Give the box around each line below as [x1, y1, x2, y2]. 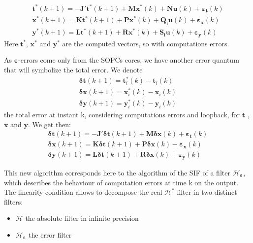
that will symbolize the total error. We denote [4, 65, 143, 75]
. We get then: [28, 119, 71, 129]
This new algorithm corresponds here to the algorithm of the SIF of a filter [4, 167, 230, 177]
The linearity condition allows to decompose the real [4, 187, 162, 197]
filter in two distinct [177, 187, 237, 197]
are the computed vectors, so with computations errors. [62, 38, 229, 48]
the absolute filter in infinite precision [25, 213, 139, 223]
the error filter [29, 229, 72, 240]
